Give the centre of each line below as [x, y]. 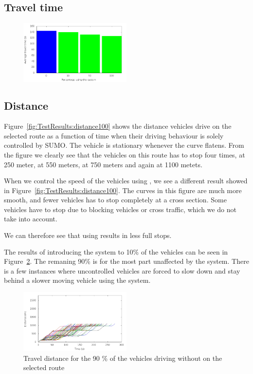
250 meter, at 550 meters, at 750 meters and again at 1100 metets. [103, 164]
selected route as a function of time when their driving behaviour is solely [114, 135]
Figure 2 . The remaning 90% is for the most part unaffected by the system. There [126, 261]
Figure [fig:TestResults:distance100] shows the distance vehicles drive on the [118, 126]
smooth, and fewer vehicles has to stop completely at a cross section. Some [115, 200]
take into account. [31, 219]
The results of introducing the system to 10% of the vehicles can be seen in [116, 251]
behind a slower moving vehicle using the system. [77, 280]
